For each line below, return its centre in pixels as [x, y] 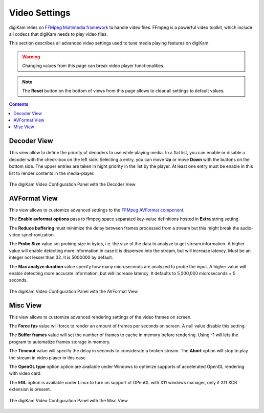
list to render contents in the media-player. [52, 173]
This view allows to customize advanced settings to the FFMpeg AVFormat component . [97, 210]
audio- [247, 228]
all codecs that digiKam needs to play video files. [58, 34]
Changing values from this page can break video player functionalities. [93, 66]
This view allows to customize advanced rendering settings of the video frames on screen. [100, 317]
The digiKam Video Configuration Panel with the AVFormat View [74, 291]
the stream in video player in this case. [48, 358]
